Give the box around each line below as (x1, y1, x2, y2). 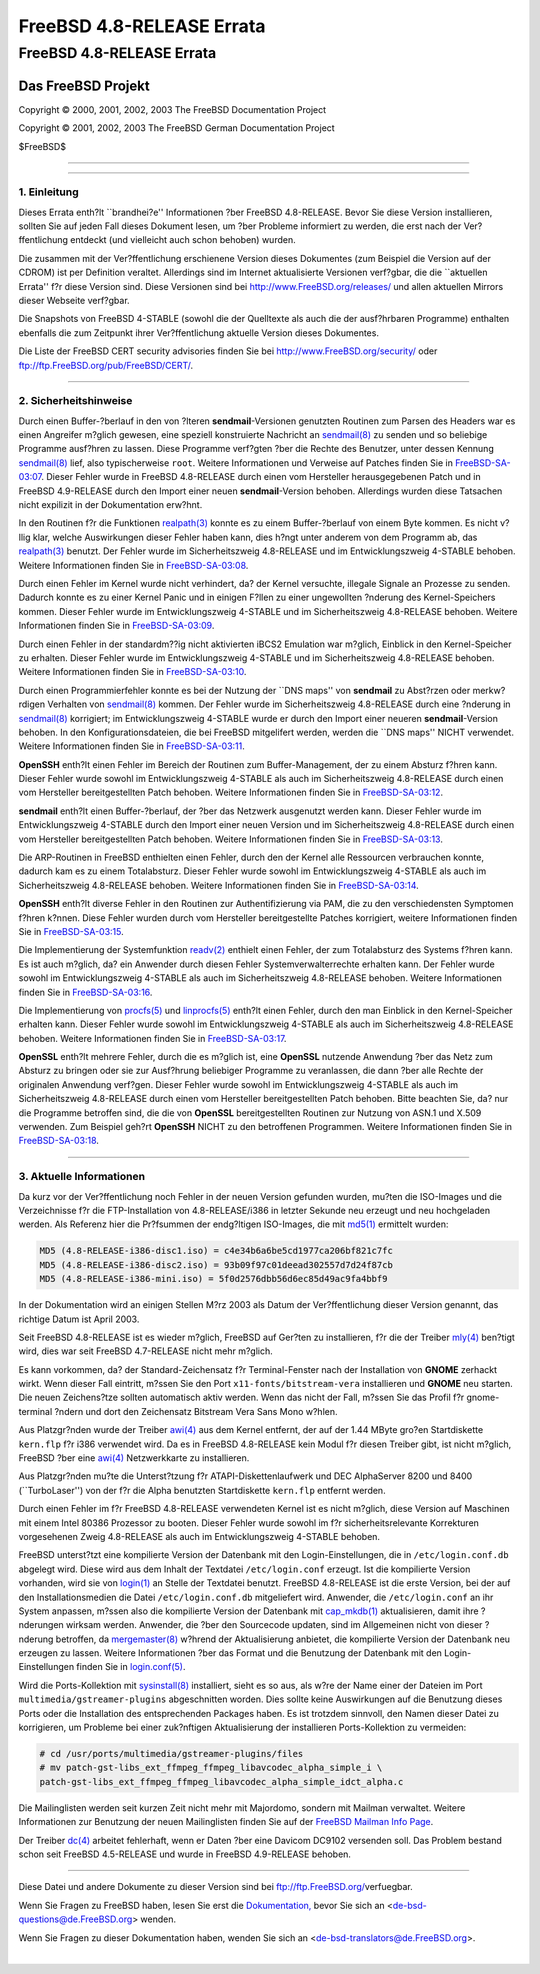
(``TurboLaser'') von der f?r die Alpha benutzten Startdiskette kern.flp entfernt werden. (18, 1484, 386, 1496)
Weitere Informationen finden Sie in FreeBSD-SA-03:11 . (18, 740, 245, 752)
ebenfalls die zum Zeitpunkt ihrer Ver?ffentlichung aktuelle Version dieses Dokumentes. (18, 326, 380, 339)
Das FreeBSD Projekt (18, 77, 150, 94)
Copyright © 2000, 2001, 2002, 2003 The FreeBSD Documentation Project (18, 103, 327, 115)
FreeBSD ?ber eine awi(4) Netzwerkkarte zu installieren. (18, 1452, 250, 1464)
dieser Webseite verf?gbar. (18, 294, 130, 306)
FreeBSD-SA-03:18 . (18, 1135, 100, 1147)
